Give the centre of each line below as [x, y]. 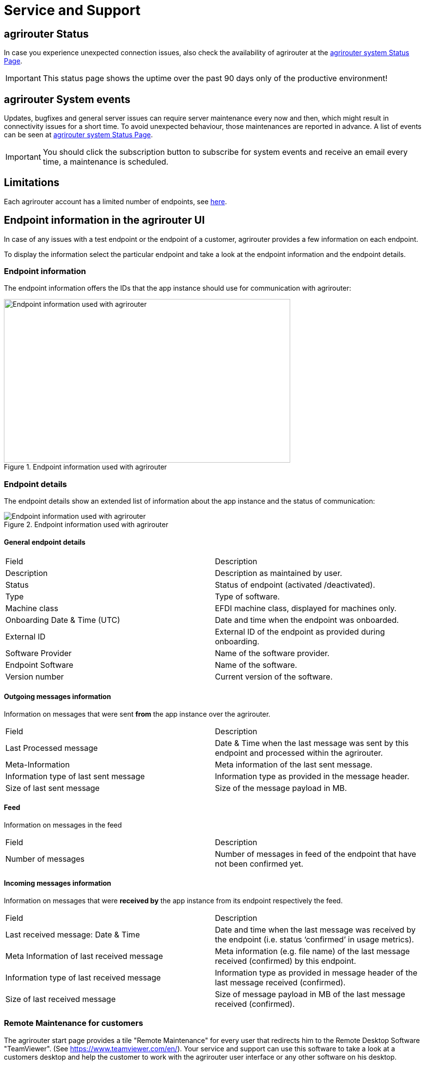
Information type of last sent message [75, 776]
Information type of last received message [83, 978]
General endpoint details [45, 542]
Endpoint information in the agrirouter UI [105, 220]
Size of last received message [61, 999]
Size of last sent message [53, 788]
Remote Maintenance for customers [74, 1023]
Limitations [32, 183]
